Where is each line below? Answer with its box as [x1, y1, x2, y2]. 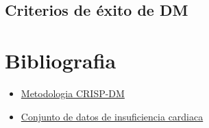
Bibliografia [5, 46, 116, 74]
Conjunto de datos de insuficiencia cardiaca [21, 109, 204, 123]
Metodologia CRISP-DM [21, 86, 125, 100]
